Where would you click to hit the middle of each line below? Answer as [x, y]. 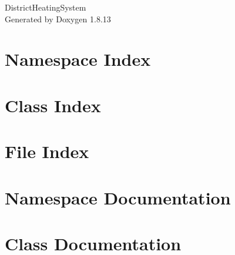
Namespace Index [78, 59]
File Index [47, 151]
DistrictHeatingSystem [46, 7]
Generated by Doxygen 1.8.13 [58, 19]
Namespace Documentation [118, 197]
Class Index [53, 105]
